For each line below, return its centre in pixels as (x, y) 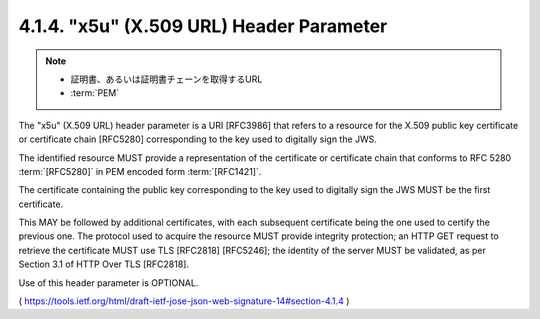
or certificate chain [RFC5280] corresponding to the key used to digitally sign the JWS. (197, 139)
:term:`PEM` (95, 93)
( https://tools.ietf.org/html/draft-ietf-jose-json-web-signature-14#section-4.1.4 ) (184, 301)
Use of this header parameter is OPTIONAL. (108, 282)
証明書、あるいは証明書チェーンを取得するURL (166, 79)
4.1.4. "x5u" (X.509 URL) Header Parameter (203, 26)
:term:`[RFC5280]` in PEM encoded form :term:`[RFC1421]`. (140, 171)
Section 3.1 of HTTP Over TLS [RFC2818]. (104, 264)
